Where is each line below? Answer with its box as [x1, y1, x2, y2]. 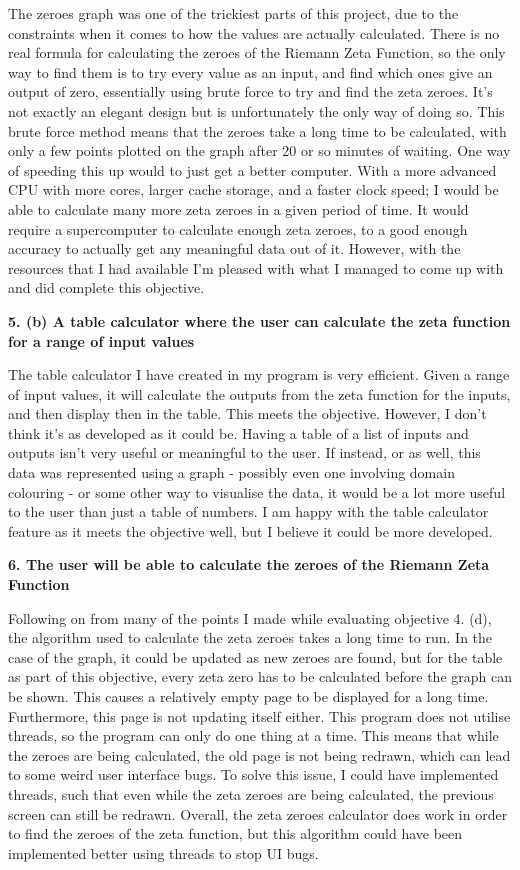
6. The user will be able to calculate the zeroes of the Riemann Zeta [8, 554, 490, 575]
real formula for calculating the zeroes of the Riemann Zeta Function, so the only [8, 42, 506, 63]
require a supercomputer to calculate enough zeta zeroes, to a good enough [8, 218, 468, 239]
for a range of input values [8, 330, 195, 351]
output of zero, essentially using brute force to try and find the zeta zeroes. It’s [8, 81, 493, 102]
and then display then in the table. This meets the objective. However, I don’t [8, 403, 487, 424]
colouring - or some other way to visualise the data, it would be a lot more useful [8, 481, 506, 502]
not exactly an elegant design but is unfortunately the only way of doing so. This [8, 100, 505, 121]
